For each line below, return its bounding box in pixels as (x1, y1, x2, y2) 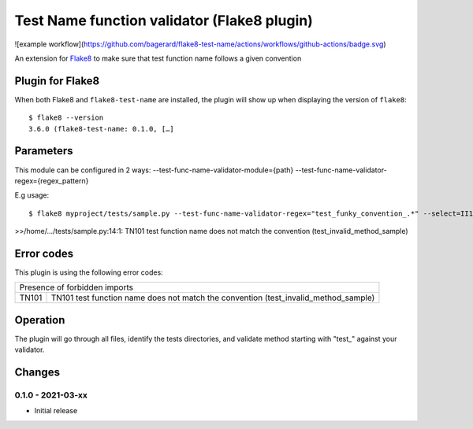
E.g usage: (14, 190, 50, 200)
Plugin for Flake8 (14, 74, 100, 87)
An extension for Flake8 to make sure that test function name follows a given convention (14, 54, 302, 63)
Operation (14, 313, 65, 327)
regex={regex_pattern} (14, 176, 89, 185)
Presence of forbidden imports (19, 282, 134, 293)
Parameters (14, 144, 73, 157)
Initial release (34, 406, 78, 416)
